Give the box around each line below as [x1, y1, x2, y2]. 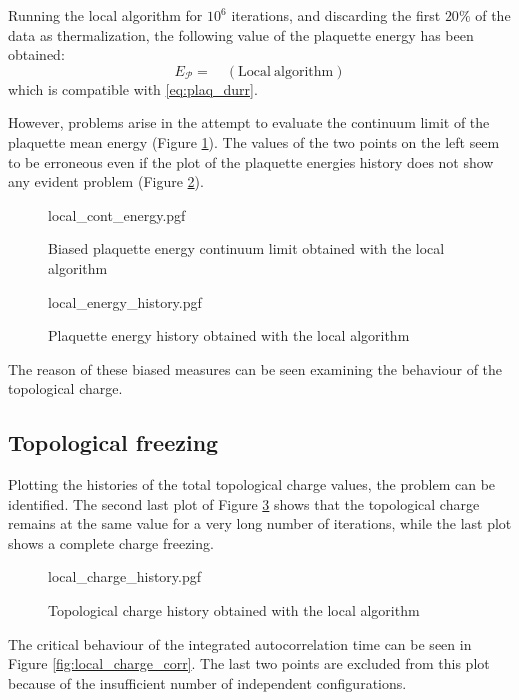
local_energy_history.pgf [48, 291, 202, 312]
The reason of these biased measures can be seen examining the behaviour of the [8, 358, 503, 379]
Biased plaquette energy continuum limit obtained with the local [48, 238, 445, 259]
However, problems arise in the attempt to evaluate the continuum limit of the [8, 112, 490, 133]
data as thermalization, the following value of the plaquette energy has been [8, 24, 474, 45]
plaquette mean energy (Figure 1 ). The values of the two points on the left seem [8, 131, 500, 152]
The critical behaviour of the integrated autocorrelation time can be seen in [8, 633, 472, 654]
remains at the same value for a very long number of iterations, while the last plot [8, 513, 512, 534]
